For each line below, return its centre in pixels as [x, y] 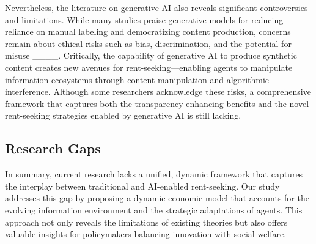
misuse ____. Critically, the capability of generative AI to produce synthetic [151, 55]
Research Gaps [53, 148]
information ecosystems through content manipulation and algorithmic [137, 79]
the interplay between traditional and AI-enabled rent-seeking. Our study [142, 186]
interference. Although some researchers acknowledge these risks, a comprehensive [158, 91]
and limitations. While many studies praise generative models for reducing [144, 19]
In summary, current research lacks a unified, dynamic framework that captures [154, 174]
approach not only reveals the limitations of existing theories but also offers [146, 222]
